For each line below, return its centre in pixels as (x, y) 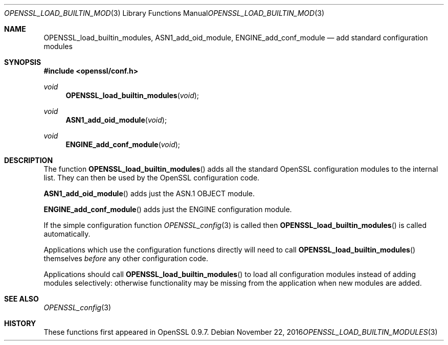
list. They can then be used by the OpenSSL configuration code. (152, 178)
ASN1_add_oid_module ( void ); (116, 120)
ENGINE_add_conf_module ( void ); (123, 144)
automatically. (67, 234)
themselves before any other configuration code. (126, 258)
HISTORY (20, 323)
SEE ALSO (21, 299)
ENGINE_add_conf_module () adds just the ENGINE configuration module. (168, 209)
